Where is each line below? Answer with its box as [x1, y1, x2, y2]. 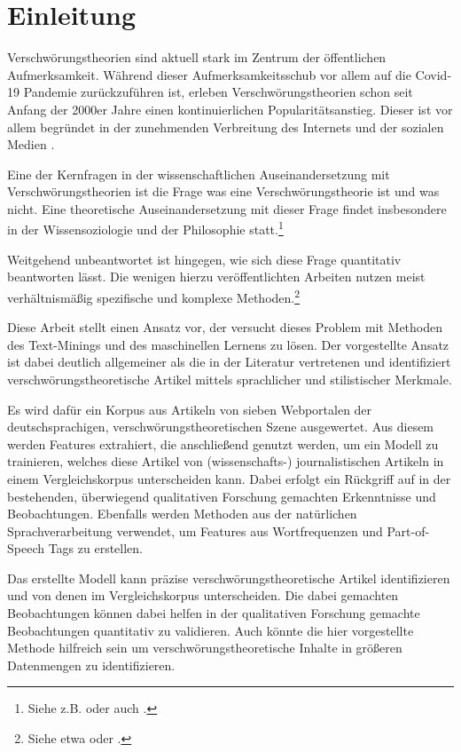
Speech [7, 539, 44, 558]
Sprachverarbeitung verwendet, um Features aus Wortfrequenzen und [7, 521, 383, 540]
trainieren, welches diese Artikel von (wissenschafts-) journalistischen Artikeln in [7, 452, 444, 471]
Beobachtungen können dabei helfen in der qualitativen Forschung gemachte [7, 604, 420, 622]
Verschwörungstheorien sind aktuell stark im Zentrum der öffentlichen [7, 48, 387, 67]
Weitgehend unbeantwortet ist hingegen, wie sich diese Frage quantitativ [7, 249, 402, 268]
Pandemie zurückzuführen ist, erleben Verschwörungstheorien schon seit [23, 83, 413, 101]
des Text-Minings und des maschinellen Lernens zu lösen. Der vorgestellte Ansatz [7, 335, 449, 353]
